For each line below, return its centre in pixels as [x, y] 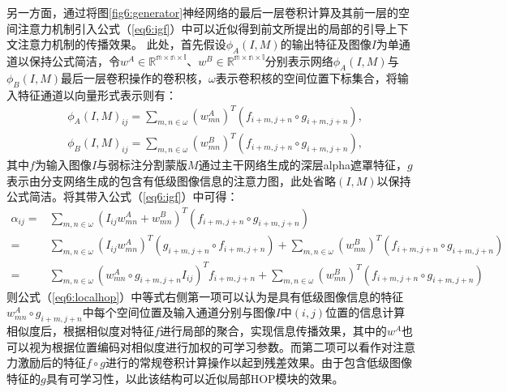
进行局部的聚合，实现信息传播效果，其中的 [273, 330]
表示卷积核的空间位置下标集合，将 [306, 77]
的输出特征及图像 [326, 44]
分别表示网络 [299, 60]
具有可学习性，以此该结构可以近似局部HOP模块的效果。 [195, 378]
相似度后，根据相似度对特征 [80, 330]
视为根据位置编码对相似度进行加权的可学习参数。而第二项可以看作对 [211, 346]
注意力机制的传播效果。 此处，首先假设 [122, 44]
